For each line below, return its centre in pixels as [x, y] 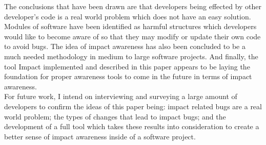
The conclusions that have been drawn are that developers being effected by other [133, 6]
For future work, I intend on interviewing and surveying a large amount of [121, 96]
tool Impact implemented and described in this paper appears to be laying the [127, 66]
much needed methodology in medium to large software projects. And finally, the [131, 56]
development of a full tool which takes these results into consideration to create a [132, 126]
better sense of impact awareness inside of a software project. [100, 136]
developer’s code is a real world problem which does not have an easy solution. [128, 16]
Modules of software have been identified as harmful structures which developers [130, 26]
